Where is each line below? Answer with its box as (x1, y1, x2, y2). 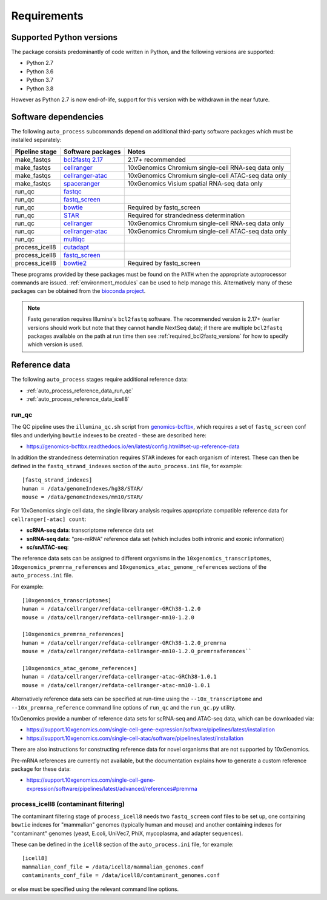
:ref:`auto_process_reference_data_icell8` (26, 395, 130, 403)
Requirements (11, 9, 84, 22)
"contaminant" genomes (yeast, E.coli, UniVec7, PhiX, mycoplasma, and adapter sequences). (11, 830, 243, 837)
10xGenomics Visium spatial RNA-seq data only (127, 179, 263, 187)
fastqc (64, 187, 82, 195)
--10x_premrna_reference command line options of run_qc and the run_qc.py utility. (11, 704, 236, 711)
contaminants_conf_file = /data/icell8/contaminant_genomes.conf (22, 872, 220, 879)
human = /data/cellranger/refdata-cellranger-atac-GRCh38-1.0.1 (22, 673, 217, 680)
